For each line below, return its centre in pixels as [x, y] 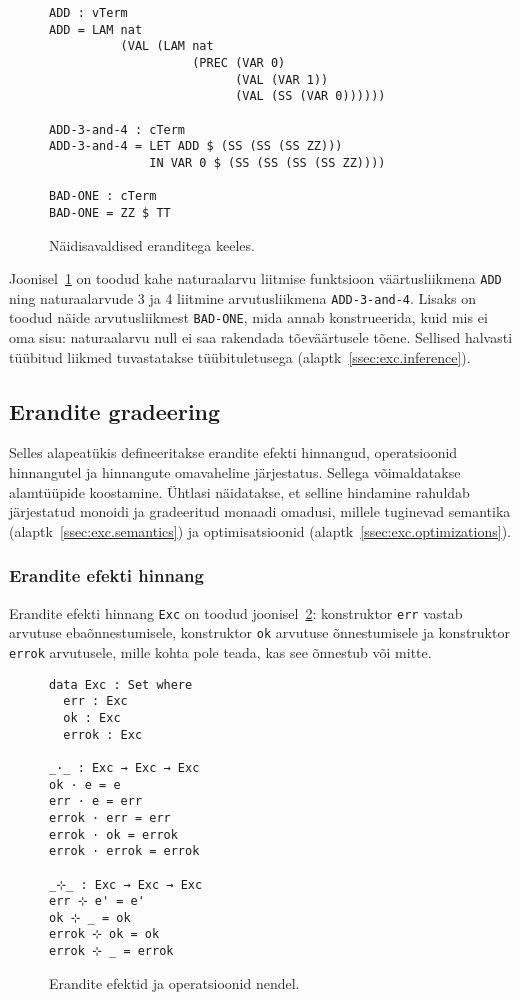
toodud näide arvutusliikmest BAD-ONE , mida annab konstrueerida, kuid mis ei [248, 317]
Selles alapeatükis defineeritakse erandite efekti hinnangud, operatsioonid [233, 452]
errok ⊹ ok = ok [104, 934]
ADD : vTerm [88, 13]
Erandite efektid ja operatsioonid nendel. [174, 982]
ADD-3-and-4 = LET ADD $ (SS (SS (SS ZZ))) [196, 146]
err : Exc [95, 701]
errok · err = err [110, 817]
